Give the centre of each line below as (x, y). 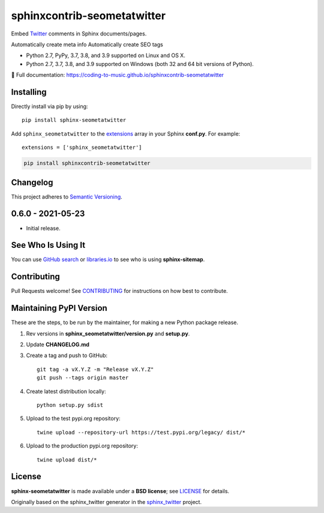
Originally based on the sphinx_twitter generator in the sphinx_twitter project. (106, 502)
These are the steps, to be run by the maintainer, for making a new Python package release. (124, 322)
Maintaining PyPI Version (59, 308)
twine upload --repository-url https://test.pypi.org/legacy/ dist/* (141, 432)
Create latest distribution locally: (66, 391)
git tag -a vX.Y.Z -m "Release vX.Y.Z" (95, 369)
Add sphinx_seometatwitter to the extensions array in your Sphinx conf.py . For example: (126, 133)
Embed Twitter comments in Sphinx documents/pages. (79, 34)
